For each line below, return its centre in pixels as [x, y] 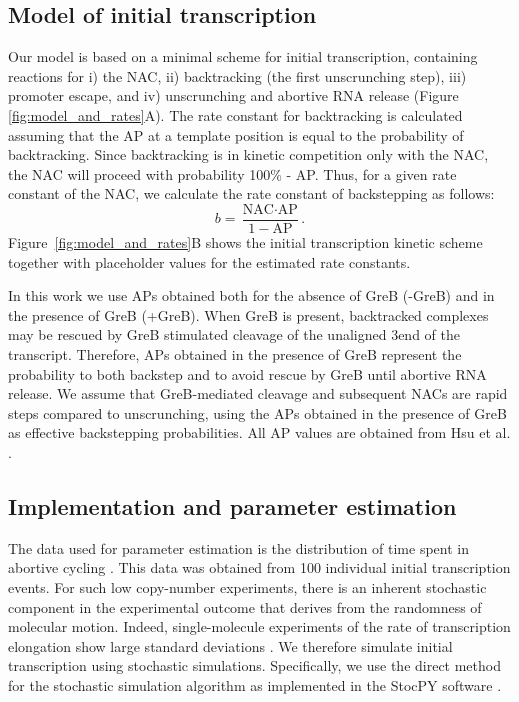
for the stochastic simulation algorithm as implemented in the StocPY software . [255, 684]
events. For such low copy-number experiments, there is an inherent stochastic [247, 586]
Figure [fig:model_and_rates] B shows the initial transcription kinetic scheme [245, 242]
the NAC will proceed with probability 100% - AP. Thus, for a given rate [232, 173]
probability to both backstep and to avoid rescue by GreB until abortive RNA [247, 373]
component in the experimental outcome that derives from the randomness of [245, 606]
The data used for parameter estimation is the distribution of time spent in [238, 547]
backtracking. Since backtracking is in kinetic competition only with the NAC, [248, 154]
